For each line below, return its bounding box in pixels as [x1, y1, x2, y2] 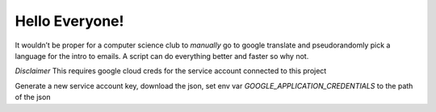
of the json [15, 93, 51, 102]
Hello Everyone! [15, 12, 124, 30]
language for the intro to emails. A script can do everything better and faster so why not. [15, 51, 309, 60]
